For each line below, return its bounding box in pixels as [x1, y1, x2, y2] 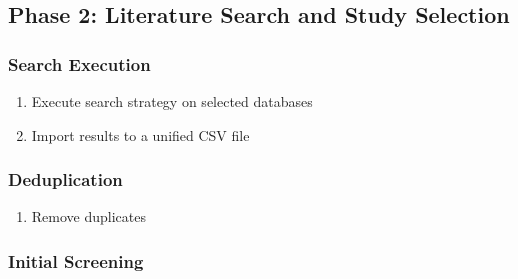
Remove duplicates [31, 206, 146, 227]
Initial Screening [8, 248, 144, 273]
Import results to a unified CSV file [31, 124, 250, 145]
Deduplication [8, 167, 123, 192]
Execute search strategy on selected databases [31, 91, 313, 111]
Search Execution [8, 51, 151, 76]
